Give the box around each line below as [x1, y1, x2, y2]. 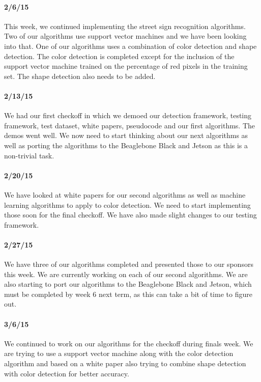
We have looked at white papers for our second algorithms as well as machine [4, 189, 246, 200]
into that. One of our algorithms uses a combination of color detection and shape [4, 40, 257, 51]
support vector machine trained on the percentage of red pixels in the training [4, 61, 248, 71]
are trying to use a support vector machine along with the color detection [4, 348, 234, 359]
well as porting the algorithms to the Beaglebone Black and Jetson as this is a [4, 140, 248, 150]
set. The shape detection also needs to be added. [4, 70, 156, 81]
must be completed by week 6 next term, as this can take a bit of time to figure [4, 288, 252, 299]
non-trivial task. [4, 150, 54, 160]
